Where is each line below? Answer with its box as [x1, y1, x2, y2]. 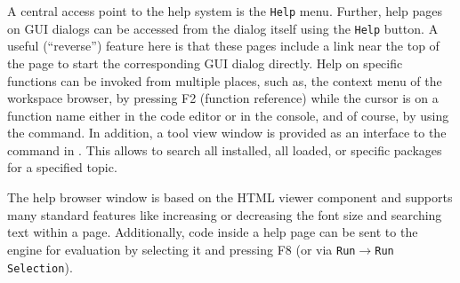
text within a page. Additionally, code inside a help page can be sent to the [7, 223, 418, 241]
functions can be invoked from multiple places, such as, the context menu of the [7, 71, 442, 90]
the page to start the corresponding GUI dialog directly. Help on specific [7, 53, 403, 72]
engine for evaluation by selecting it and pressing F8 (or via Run [7, 240, 356, 258]
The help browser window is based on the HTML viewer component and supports [7, 188, 453, 207]
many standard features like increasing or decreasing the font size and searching [7, 205, 442, 224]
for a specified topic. [7, 158, 117, 177]
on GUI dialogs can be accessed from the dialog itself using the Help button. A [7, 19, 439, 37]
